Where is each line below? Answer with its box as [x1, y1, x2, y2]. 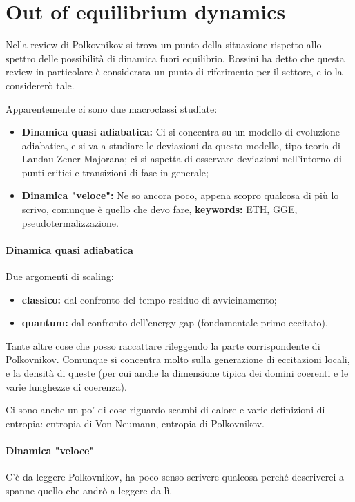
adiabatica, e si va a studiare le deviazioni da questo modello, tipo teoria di [21, 138, 340, 152]
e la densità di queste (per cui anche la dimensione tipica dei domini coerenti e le [6, 366, 349, 380]
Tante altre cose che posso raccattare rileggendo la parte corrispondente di [6, 338, 320, 353]
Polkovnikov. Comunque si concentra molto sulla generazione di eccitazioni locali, [6, 352, 350, 366]
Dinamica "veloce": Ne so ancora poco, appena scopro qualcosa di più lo [21, 188, 339, 203]
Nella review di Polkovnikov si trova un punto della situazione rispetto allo [6, 37, 322, 52]
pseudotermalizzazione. [21, 215, 119, 230]
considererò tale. [6, 77, 75, 92]
